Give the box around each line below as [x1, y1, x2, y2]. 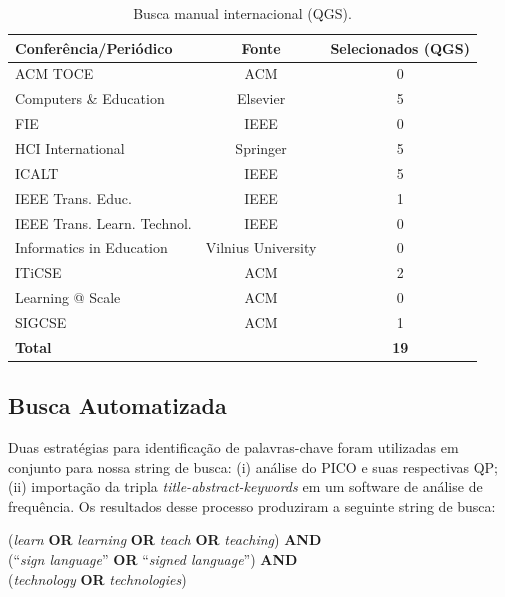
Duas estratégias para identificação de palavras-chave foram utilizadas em [8, 437, 459, 458]
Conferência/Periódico [15, 37, 173, 58]
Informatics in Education [15, 237, 168, 258]
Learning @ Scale [15, 287, 121, 308]
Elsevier [237, 88, 286, 109]
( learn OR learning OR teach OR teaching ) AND [8, 529, 322, 550]
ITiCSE [15, 262, 62, 283]
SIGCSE [15, 311, 67, 332]
